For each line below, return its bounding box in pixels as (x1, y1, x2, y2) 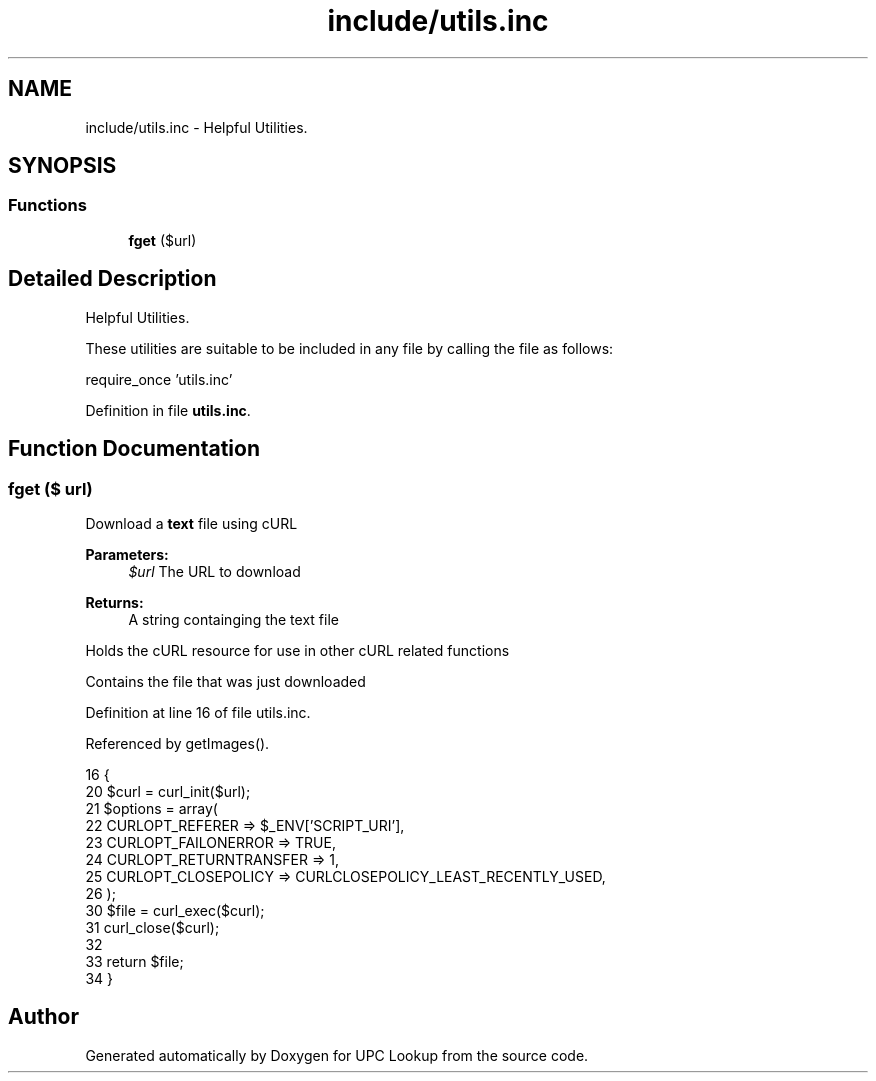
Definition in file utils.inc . (85, 401, 251, 419)
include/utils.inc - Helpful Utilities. (85, 118, 308, 136)
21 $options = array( (85, 799, 218, 817)
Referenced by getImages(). (85, 734, 270, 752)
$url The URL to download (128, 562, 301, 580)
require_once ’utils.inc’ (85, 370, 233, 388)
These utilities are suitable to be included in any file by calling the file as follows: (85, 339, 614, 357)
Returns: (85, 593, 144, 611)
